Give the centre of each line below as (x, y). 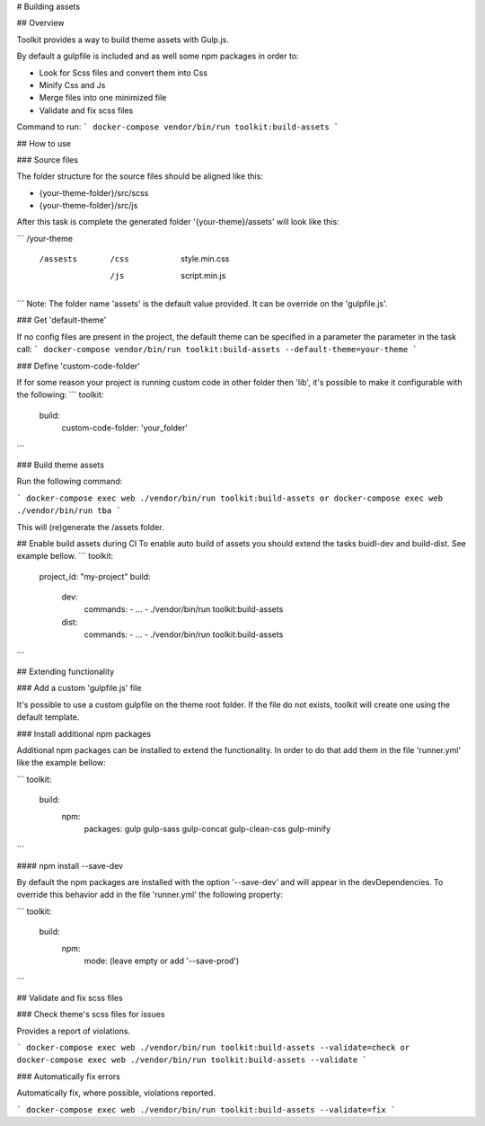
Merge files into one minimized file (103, 98)
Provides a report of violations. (73, 1031)
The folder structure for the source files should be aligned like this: (140, 176)
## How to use (44, 143)
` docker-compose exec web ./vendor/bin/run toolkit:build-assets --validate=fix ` (206, 1109)
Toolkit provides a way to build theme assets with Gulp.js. (123, 40)
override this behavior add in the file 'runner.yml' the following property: (150, 895)
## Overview (40, 23)
